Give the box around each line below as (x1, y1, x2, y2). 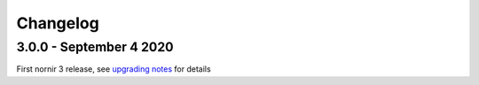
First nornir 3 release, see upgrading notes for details (16, 64, 212, 74)
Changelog (16, 13, 99, 33)
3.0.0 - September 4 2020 (16, 39, 174, 55)
